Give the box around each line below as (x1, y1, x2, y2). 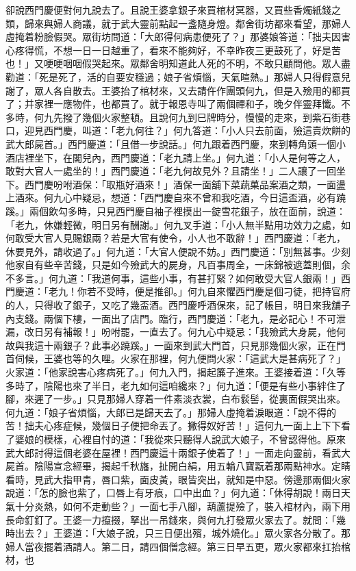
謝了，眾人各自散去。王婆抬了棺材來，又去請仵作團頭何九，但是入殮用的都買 (5, 83, 351, 97)
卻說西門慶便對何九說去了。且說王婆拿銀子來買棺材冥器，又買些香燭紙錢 (5, 3, 331, 16)
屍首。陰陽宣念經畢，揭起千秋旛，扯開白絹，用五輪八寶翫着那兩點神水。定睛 (5, 459, 351, 473)
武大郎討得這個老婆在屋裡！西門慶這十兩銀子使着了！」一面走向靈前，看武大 (5, 445, 351, 459)
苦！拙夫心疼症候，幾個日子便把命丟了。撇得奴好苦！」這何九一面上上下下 (5, 418, 341, 433)
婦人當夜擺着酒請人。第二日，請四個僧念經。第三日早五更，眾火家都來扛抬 (5, 539, 341, 553)
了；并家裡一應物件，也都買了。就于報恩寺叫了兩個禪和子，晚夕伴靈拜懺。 (5, 97, 341, 111)
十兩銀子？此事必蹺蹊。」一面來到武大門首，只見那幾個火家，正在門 (43, 338, 346, 352)
